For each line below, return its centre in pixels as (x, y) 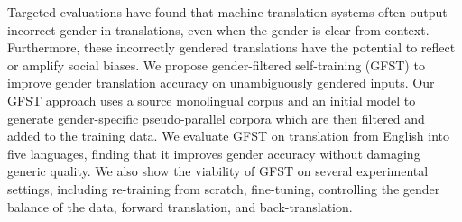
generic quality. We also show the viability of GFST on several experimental (218, 171)
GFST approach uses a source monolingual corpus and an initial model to (212, 100)
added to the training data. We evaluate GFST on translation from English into (229, 136)
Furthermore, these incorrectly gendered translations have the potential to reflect (231, 47)
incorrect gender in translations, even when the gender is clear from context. (218, 29)
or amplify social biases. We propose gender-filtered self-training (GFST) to (216, 65)
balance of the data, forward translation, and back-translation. (180, 206)
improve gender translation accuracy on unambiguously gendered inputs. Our (221, 83)
